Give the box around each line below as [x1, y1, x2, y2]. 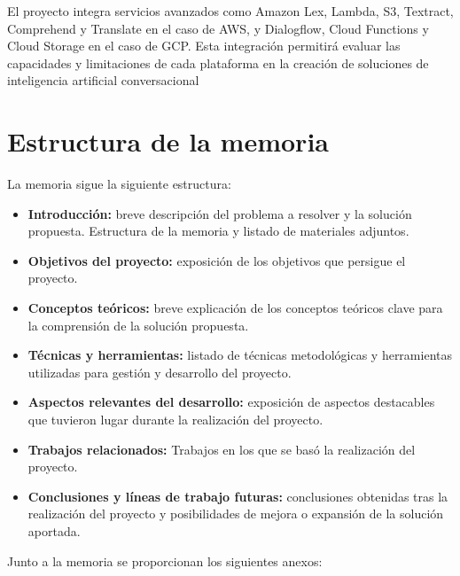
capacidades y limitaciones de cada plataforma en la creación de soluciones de [7, 53, 429, 72]
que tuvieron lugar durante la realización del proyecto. [27, 410, 324, 429]
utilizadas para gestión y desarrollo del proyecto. [27, 362, 292, 381]
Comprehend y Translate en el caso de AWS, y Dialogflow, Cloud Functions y [7, 19, 429, 37]
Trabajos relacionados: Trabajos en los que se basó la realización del [27, 440, 416, 458]
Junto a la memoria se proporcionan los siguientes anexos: [7, 551, 323, 570]
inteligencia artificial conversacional [7, 71, 199, 90]
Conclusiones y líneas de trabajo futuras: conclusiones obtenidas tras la [27, 486, 448, 505]
